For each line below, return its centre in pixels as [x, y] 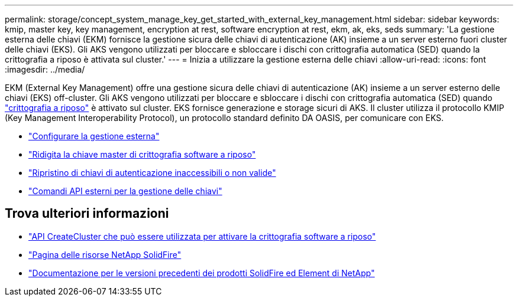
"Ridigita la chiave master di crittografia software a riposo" [142, 154]
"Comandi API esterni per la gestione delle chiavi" [125, 191]
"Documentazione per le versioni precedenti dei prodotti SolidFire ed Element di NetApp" [202, 273]
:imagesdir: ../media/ [45, 69]
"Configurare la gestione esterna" [94, 136]
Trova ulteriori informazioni [87, 214]
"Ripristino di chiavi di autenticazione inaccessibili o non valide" [152, 173]
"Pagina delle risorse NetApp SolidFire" [105, 254]
